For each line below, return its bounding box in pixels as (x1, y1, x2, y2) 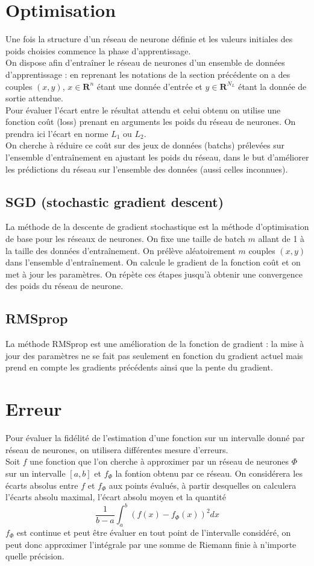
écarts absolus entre (5, 479, 78, 491)
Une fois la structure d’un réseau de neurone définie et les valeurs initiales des (5, 33, 293, 45)
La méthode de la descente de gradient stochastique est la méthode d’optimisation (5, 220, 309, 233)
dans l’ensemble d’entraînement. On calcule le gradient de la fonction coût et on (5, 256, 301, 269)
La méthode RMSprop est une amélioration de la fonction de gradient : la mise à (5, 337, 304, 350)
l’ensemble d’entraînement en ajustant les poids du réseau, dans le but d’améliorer (5, 151, 309, 164)
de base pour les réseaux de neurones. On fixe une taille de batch (5, 232, 245, 245)
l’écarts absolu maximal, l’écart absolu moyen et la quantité (5, 491, 226, 503)
